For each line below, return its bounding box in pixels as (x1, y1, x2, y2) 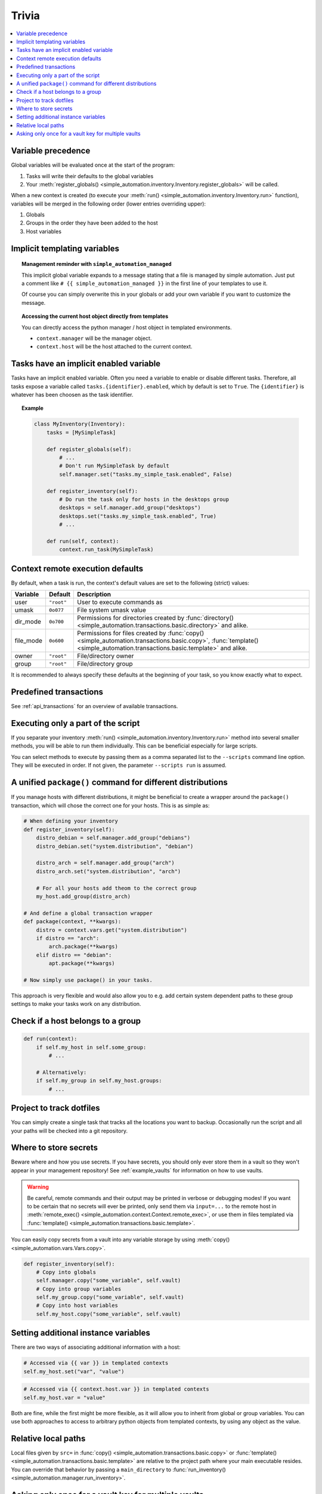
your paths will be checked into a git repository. (11, 1127, 128, 1134)
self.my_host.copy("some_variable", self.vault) (36, 1311, 181, 1317)
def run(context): (23, 1036, 78, 1042)
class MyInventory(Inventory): (33, 421, 126, 427)
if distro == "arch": (36, 935, 100, 941)
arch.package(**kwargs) (48, 943, 119, 950)
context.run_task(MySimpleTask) (59, 546, 154, 553)
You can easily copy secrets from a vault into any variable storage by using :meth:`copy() (11, 1236, 230, 1243)
